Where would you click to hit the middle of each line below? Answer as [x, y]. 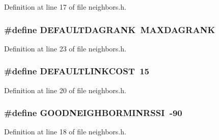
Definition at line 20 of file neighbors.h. [65, 90]
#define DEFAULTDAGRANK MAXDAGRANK [110, 29]
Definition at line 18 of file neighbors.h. [65, 132]
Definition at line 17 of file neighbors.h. [65, 7]
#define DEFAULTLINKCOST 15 [77, 71]
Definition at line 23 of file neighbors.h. [65, 48]
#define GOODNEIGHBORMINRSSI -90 [93, 113]
